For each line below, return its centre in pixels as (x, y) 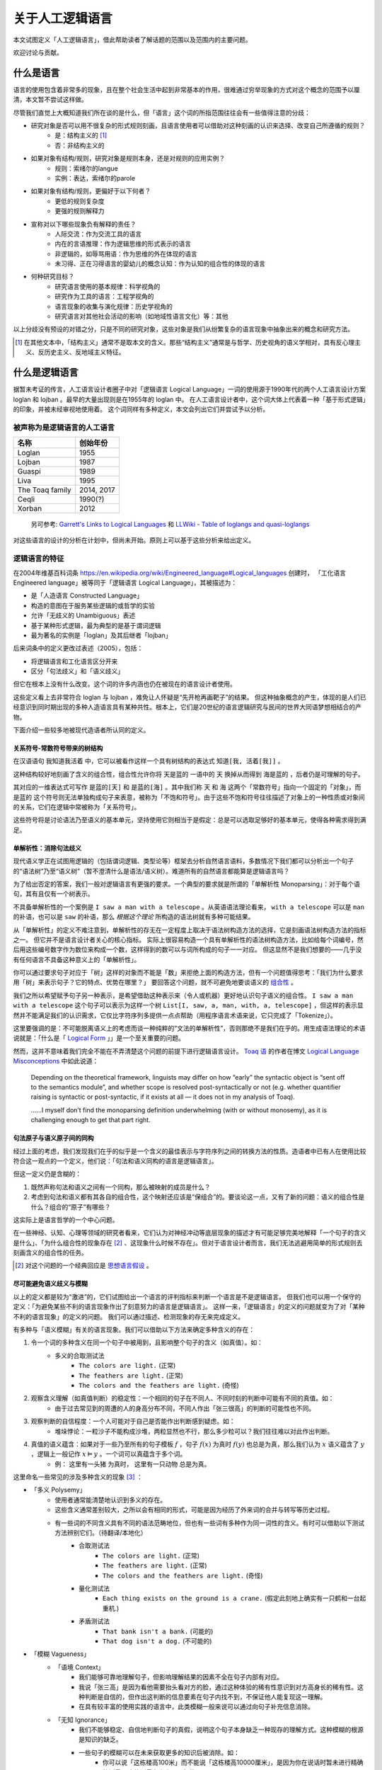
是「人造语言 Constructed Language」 (87, 595)
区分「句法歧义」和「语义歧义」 (77, 671)
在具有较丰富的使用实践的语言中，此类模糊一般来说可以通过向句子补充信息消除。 (196, 1707)
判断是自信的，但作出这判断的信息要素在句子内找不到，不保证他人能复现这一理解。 (206, 1696)
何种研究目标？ (52, 277)
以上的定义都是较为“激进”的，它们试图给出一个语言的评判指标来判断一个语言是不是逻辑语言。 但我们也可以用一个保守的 (187, 1296)
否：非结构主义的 (80, 145)
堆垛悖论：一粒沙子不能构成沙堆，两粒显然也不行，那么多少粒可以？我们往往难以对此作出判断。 (194, 1431)
